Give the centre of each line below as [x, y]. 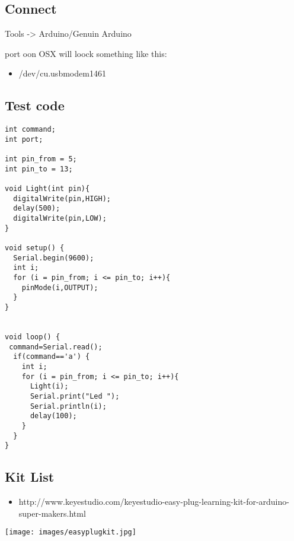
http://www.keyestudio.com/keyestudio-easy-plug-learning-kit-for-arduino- [154, 502]
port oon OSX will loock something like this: [86, 53]
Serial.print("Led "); [75, 396]
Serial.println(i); [68, 406]
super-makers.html [52, 513]
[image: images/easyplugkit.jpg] [71, 532]
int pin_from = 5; [41, 159]
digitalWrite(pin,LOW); [60, 219]
